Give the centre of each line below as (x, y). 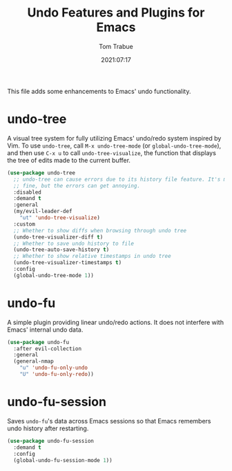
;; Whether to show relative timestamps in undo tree (92, 257)
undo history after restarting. (48, 428)
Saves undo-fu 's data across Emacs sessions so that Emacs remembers (109, 421)
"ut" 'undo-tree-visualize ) (60, 218)
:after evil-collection (47, 349)
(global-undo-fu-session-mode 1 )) (63, 460)
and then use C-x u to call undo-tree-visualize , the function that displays (112, 152)
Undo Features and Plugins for (116, 13)
